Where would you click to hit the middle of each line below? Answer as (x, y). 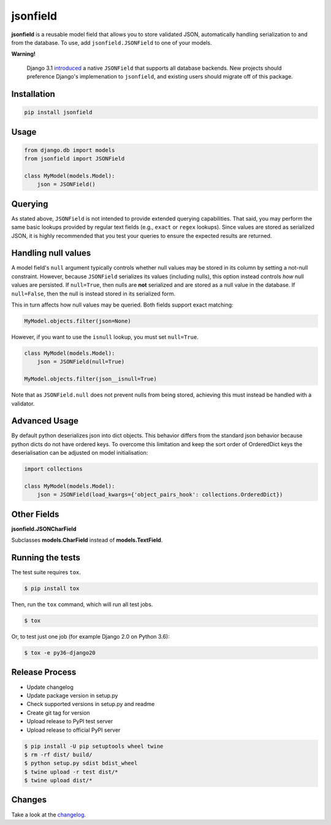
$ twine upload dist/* (58, 781)
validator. (23, 403)
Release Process (44, 672)
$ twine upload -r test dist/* (71, 772)
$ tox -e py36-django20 (60, 653)
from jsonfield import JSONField (74, 159)
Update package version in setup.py (72, 695)
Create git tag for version (58, 713)
